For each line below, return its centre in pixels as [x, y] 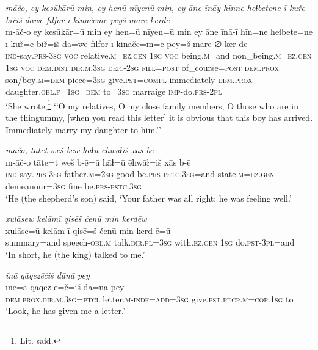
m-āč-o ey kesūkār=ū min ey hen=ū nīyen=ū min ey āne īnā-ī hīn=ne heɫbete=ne [159, 31]
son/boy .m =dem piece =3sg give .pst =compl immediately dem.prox [129, 79]
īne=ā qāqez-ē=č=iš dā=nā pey [65, 287]
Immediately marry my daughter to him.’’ [83, 129]
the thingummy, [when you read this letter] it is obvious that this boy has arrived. [159, 117]
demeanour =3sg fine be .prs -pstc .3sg [74, 185]
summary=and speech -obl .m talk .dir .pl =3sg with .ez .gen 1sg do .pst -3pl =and [150, 242]
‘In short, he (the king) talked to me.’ [75, 254]
